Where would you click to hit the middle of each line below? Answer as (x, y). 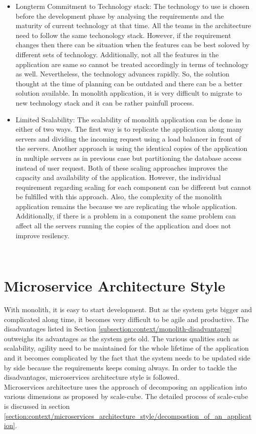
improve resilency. (42, 235)
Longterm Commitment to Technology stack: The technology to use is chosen (132, 6)
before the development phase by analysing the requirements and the (120, 16)
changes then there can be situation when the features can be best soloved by (132, 45)
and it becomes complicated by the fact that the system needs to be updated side (127, 357)
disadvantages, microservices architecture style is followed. (92, 377)
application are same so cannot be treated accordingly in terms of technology (132, 64)
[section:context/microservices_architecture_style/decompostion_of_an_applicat (128, 416)
